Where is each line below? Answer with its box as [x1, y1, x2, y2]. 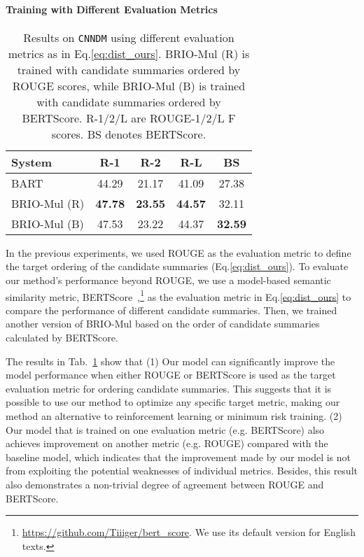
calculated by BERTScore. [6, 330, 118, 345]
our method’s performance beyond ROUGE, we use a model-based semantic [6, 272, 331, 287]
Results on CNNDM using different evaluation [23, 29, 234, 45]
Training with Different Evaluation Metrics [6, 1, 218, 16]
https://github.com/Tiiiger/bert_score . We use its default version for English [22, 525, 356, 540]
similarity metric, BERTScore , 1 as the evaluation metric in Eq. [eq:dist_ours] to [6, 287, 351, 304]
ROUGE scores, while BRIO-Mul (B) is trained [12, 77, 246, 94]
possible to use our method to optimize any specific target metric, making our [6, 395, 340, 409]
